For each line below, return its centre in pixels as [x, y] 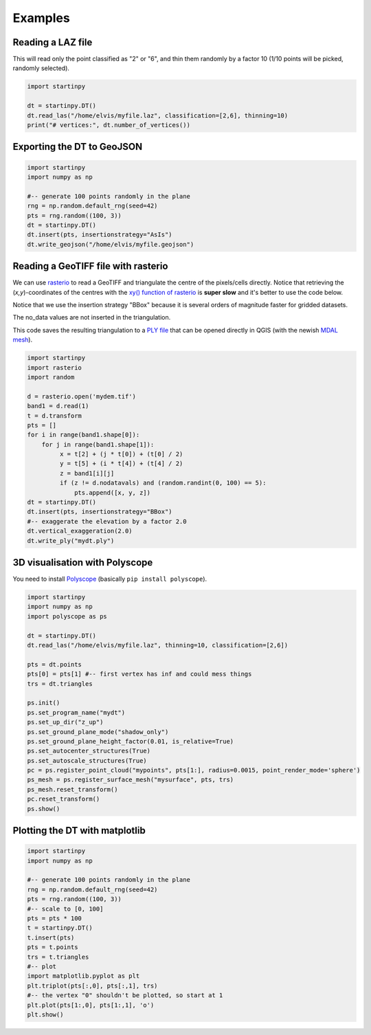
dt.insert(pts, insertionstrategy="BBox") [100, 512]
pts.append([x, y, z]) [113, 492]
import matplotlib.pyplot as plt [83, 976]
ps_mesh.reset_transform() [72, 789]
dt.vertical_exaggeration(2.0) [80, 531]
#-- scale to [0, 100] [65, 909]
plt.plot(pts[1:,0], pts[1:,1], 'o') [91, 1005]
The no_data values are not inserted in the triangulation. [92, 318]
